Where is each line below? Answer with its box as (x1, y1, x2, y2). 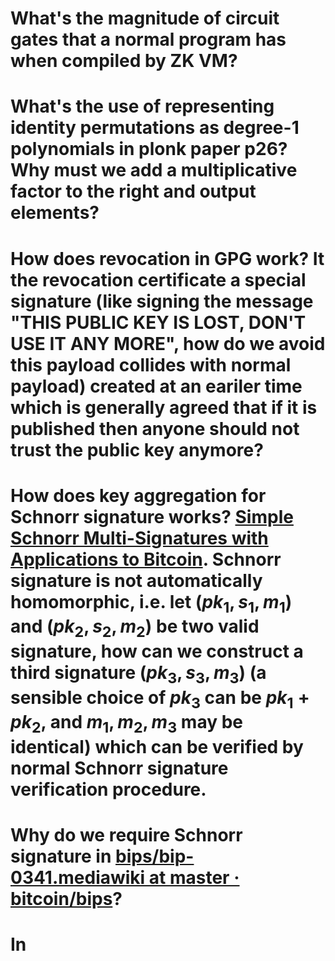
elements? (10, 202, 100, 224)
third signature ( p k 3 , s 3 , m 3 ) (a (10, 661, 267, 687)
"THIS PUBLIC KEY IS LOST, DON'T (10, 311, 307, 334)
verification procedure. (10, 778, 207, 801)
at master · (148, 866, 240, 889)
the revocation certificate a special (10, 268, 307, 291)
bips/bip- (115, 845, 195, 867)
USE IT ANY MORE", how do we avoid (10, 332, 326, 355)
